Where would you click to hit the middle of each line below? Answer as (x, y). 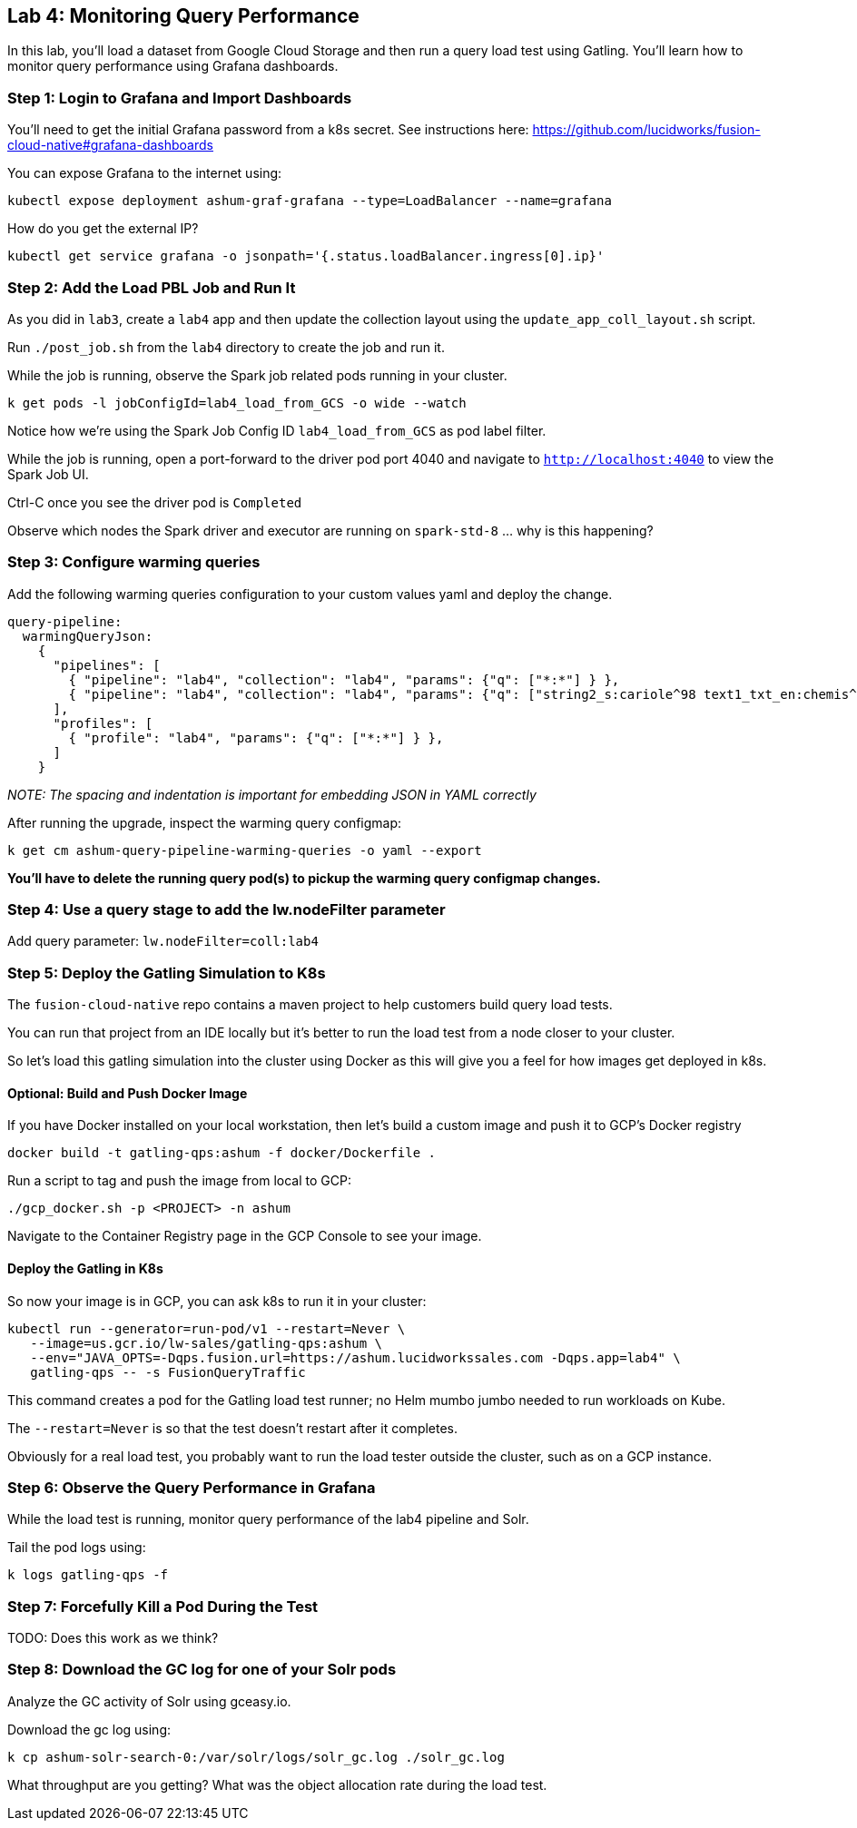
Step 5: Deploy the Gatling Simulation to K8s (167, 973)
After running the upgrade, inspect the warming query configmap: (205, 822)
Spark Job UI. (48, 474)
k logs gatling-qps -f (88, 1575)
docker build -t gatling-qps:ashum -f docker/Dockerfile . (222, 1153)
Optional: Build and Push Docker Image (128, 1093)
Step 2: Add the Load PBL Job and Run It (152, 287)
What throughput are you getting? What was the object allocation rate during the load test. (277, 1784)
